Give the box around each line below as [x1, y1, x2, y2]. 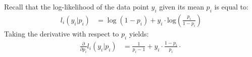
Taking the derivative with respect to [4, 28, 119, 38]
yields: [129, 28, 149, 38]
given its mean [159, 1, 204, 11]
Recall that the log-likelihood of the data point [4, 1, 149, 11]
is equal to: [214, 1, 248, 11]
